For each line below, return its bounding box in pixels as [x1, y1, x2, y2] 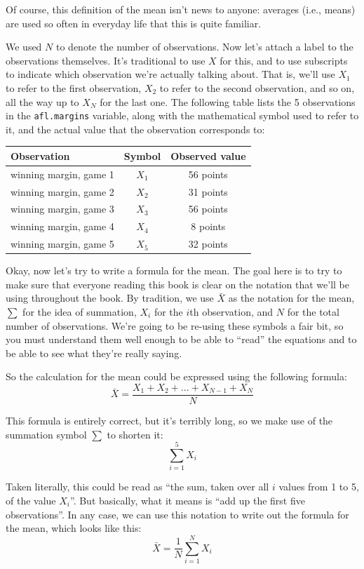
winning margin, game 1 [11, 166, 114, 181]
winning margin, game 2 [11, 184, 114, 199]
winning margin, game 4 [11, 219, 114, 234]
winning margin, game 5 [11, 236, 114, 251]
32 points [188, 236, 228, 251]
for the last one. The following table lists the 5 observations [100, 94, 356, 109]
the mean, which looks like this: [6, 521, 142, 535]
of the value [6, 493, 56, 507]
